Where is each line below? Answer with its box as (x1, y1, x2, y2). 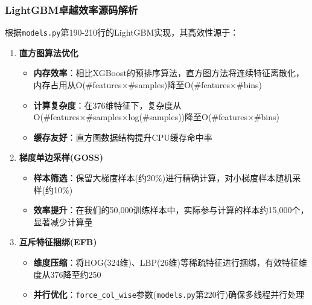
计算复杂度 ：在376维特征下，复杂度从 (33, 98, 182, 111)
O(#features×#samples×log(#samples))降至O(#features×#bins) (33, 111, 279, 123)
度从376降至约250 (33, 268, 101, 280)
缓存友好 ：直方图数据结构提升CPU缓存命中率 (33, 130, 212, 143)
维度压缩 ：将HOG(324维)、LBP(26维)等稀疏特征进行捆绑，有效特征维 (33, 256, 307, 268)
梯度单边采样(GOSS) (19, 151, 103, 164)
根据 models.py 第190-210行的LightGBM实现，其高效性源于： (5, 26, 239, 39)
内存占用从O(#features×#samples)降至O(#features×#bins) (33, 79, 263, 91)
